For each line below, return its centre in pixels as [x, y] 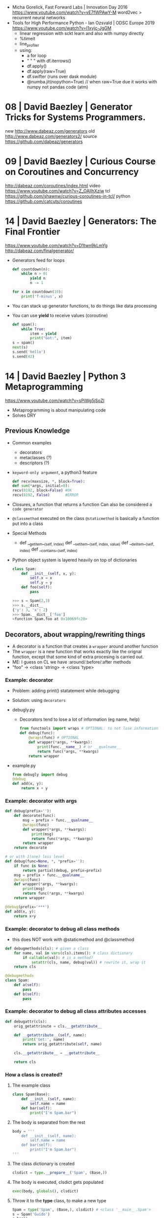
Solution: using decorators [39, 701]
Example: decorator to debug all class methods [62, 928]
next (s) [20, 347]
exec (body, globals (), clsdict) [45, 1191]
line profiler [29, 44]
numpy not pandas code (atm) [57, 87]
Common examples [32, 443]
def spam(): [24, 324]
